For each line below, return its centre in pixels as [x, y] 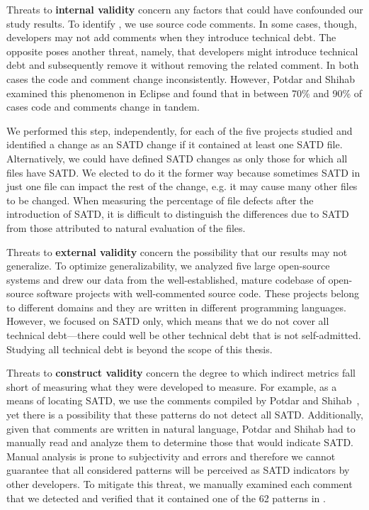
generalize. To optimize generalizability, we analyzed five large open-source [168, 266]
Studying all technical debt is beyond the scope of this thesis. [140, 349]
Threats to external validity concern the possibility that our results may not [177, 251]
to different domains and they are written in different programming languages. [176, 307]
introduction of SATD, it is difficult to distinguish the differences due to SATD [178, 214]
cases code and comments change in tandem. [103, 107]
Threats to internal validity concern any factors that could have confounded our [185, 9]
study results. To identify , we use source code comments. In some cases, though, [182, 23]
